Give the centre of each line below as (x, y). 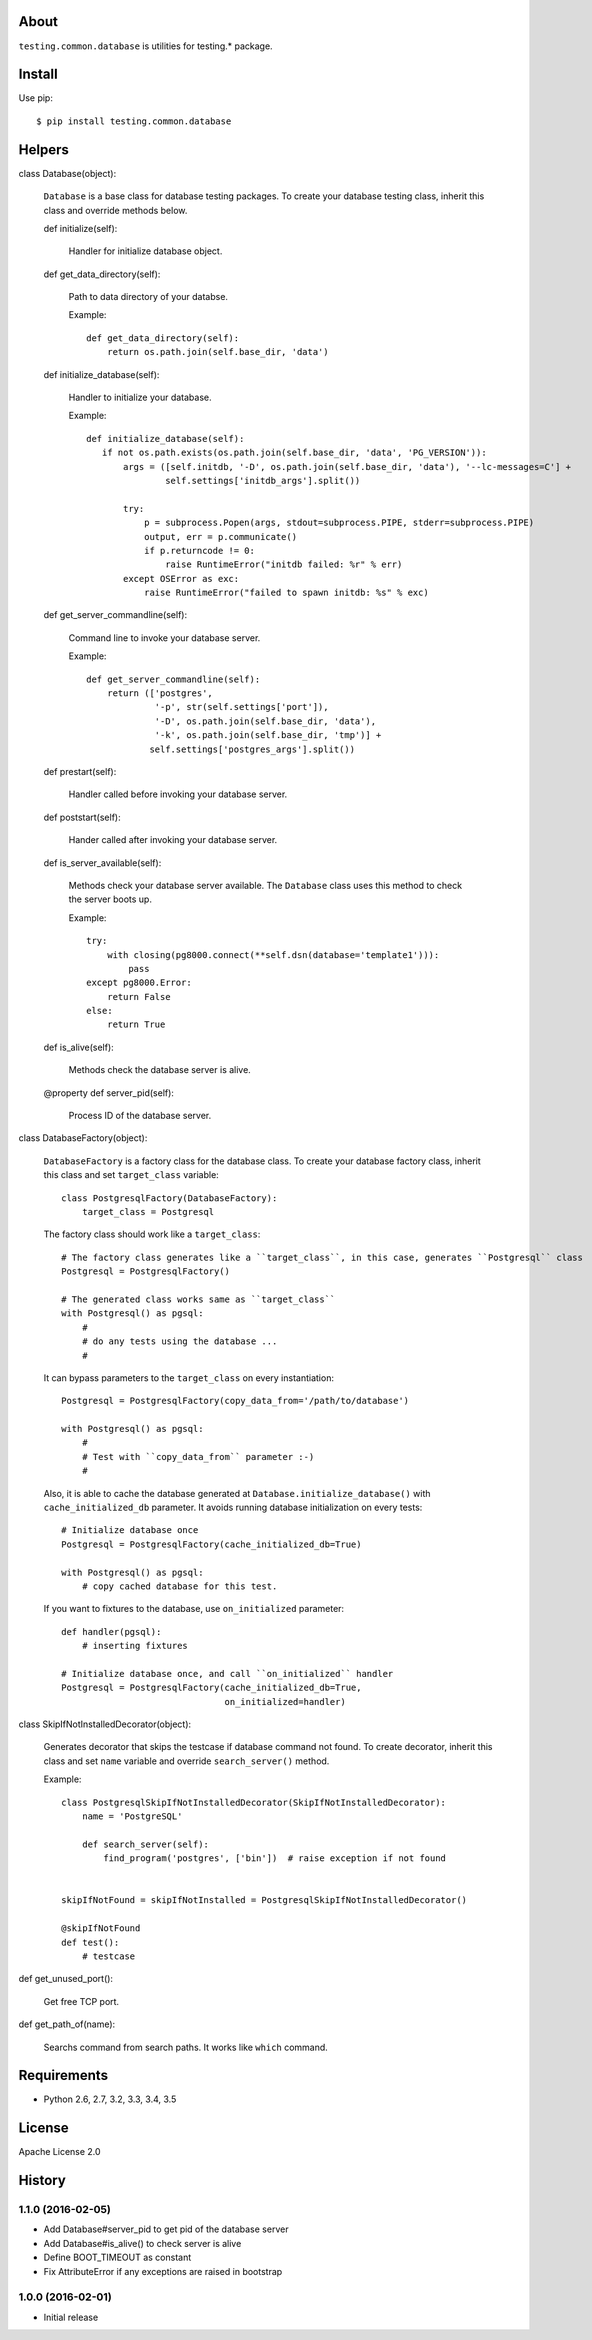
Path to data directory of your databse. (148, 297)
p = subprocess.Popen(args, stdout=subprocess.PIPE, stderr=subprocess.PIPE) (339, 523)
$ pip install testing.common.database (134, 121)
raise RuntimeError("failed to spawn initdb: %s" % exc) (286, 593)
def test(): (90, 1942)
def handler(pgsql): (111, 1631)
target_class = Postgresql (148, 1211)
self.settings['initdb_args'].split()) (263, 480)
